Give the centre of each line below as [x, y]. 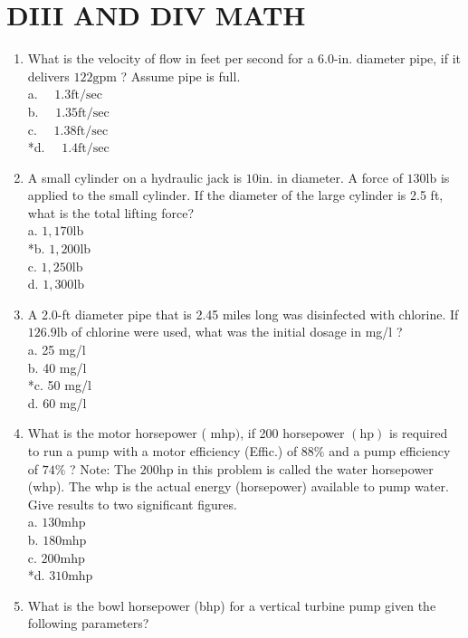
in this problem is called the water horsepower [306, 468]
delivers [48, 76]
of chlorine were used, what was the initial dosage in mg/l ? [237, 332]
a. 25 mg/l [57, 350]
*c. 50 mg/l [59, 385]
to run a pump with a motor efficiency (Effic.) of [162, 451]
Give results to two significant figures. [132, 504]
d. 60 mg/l [57, 402]
